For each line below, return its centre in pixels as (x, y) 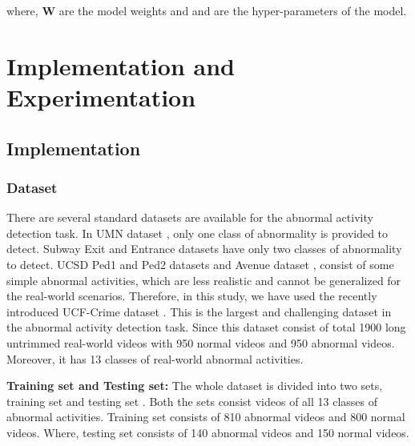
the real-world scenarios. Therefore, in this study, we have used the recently (192, 296)
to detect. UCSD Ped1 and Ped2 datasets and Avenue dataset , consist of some (200, 264)
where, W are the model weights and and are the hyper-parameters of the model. (207, 10)
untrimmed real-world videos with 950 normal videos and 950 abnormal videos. (201, 342)
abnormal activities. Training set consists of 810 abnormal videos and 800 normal (206, 417)
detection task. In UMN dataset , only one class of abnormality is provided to (197, 233)
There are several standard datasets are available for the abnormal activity (190, 217)
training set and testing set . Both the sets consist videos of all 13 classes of (192, 401)
